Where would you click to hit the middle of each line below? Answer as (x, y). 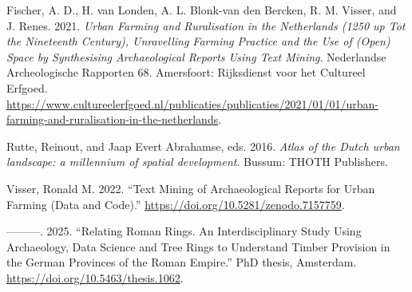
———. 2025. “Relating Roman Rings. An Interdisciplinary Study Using (184, 231)
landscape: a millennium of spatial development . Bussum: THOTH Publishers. (197, 162)
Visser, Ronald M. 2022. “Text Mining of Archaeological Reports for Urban (191, 188)
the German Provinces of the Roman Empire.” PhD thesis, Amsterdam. (182, 262)
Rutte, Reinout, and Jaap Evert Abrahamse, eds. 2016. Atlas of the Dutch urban (203, 146)
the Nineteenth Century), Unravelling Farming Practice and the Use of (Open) (198, 41)
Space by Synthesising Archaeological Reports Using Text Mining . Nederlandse (196, 56)
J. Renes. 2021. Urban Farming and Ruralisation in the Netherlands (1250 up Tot (206, 25)
